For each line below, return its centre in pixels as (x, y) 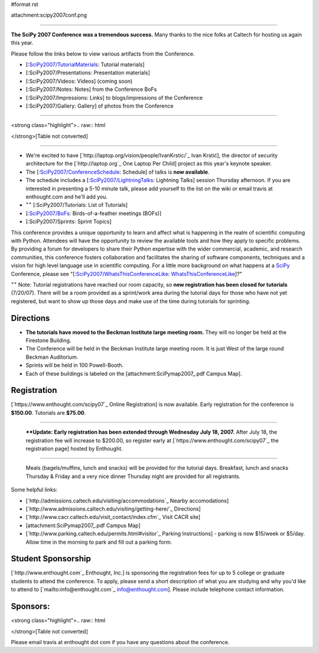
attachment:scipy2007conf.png (49, 15)
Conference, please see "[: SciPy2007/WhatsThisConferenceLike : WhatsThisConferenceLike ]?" (126, 274)
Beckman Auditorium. (52, 357)
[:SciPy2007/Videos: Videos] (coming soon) (79, 81)
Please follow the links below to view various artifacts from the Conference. (103, 54)
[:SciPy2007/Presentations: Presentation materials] (88, 73)
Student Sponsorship (51, 559)
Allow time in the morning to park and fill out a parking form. (99, 542)
